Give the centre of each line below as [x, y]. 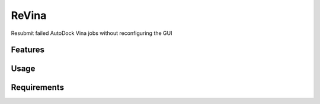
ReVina [29, 15]
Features [28, 50]
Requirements [38, 88]
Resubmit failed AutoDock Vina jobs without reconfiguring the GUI [92, 33]
